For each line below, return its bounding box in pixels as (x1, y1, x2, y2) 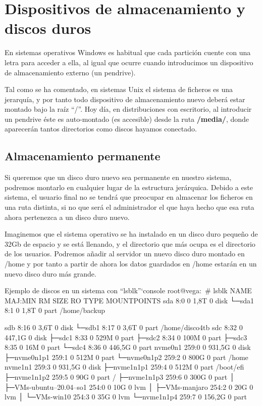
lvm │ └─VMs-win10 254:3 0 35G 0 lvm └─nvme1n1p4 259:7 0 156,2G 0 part (5, 391, 247, 402)
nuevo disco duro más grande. (5, 268, 96, 279)
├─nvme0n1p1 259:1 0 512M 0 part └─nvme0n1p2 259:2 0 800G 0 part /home (5, 351, 248, 362)
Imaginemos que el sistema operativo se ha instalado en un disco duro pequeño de (5, 229, 258, 239)
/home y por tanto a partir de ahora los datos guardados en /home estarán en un (5, 258, 257, 269)
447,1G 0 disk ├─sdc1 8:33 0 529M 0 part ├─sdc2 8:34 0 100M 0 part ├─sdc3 (5, 332, 247, 342)
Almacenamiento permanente (5, 148, 161, 164)
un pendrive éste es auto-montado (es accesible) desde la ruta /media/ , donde (5, 113, 249, 124)
